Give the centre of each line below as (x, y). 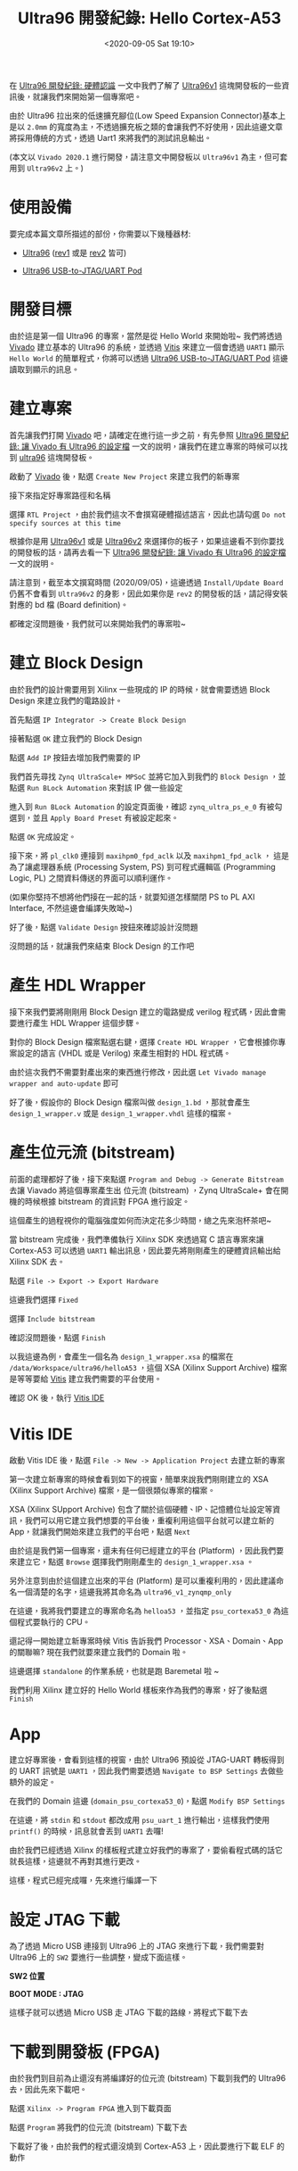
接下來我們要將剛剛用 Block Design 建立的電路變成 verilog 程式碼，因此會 (144, 1011)
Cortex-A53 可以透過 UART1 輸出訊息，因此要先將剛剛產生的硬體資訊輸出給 (145, 1250)
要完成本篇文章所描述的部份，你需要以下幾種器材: (100, 234)
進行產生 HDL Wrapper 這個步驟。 (79, 1023)
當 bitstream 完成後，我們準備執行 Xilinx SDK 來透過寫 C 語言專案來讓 (137, 1239)
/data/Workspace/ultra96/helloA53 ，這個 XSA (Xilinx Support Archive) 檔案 (148, 1367)
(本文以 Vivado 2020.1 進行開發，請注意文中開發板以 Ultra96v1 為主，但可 (145, 156)
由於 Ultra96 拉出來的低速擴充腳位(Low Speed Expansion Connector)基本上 (148, 115)
